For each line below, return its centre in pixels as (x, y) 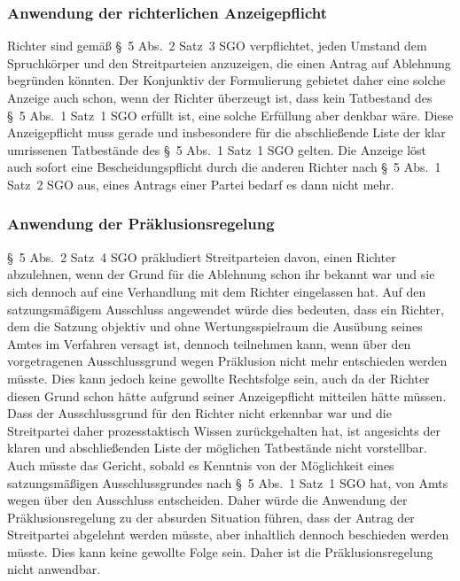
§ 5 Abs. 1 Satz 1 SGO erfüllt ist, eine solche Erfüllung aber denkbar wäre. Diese (230, 115)
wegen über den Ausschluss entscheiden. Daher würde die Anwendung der (207, 500)
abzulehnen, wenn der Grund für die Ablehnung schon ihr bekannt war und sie (221, 274)
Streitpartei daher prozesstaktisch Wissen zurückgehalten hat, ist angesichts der (224, 430)
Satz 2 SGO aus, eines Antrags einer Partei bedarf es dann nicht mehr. (201, 184)
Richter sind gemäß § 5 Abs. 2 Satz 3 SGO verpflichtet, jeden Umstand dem (217, 46)
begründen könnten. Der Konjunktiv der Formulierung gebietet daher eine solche (226, 80)
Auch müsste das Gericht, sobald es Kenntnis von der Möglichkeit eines (201, 465)
